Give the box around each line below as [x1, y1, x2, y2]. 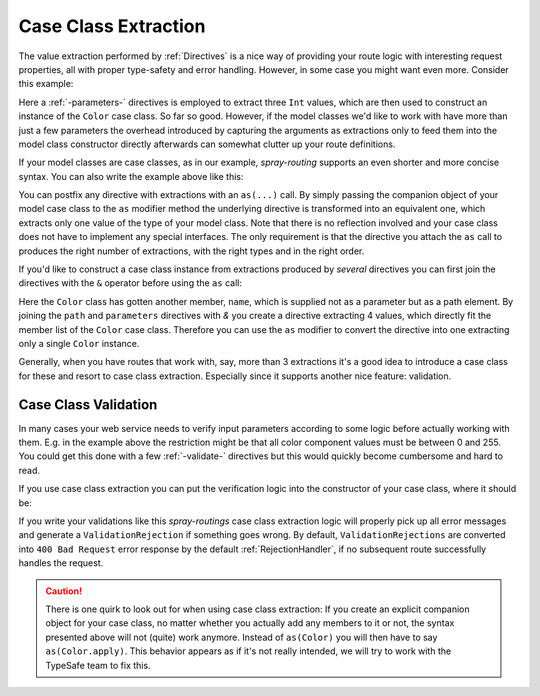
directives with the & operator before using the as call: [18, 277, 242, 289]
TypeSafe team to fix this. [45, 659, 151, 671]
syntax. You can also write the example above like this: [18, 170, 244, 182]
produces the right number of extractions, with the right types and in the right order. [18, 245, 365, 257]
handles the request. [18, 557, 104, 569]
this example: [18, 78, 74, 90]
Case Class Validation [18, 396, 158, 413]
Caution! [45, 585, 83, 597]
